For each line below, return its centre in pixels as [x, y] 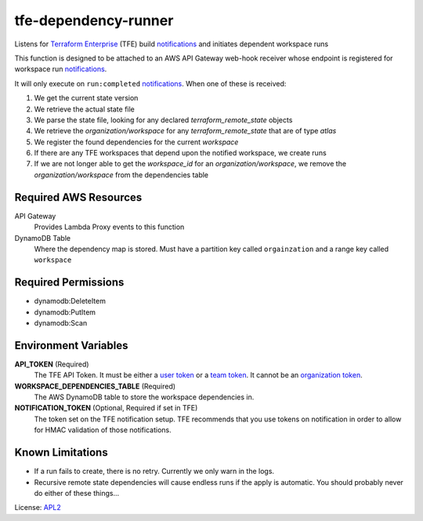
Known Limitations [61, 452]
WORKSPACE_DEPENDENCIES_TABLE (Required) [95, 386]
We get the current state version [86, 98]
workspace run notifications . [61, 69]
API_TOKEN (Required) [52, 364]
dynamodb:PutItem [65, 312]
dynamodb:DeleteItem [70, 301]
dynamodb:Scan [61, 323]
